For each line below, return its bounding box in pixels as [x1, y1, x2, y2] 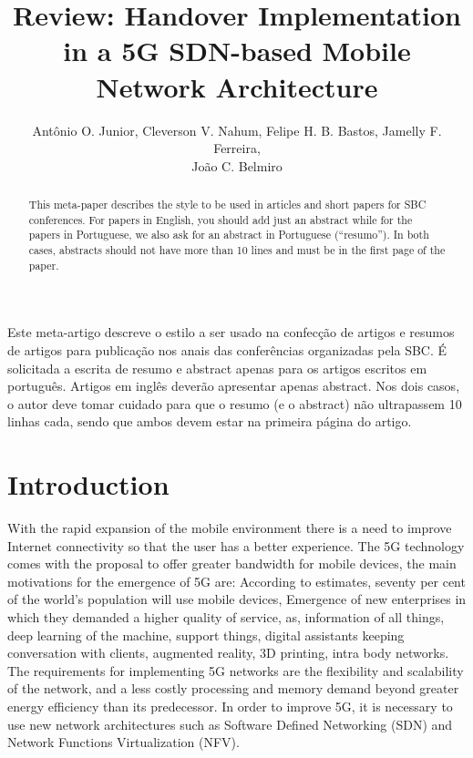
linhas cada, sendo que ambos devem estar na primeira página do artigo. [7, 412, 412, 431]
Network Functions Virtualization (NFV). [7, 732, 240, 752]
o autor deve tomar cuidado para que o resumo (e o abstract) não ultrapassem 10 [7, 394, 462, 413]
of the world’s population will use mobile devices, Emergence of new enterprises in [7, 589, 467, 609]
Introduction [7, 466, 170, 503]
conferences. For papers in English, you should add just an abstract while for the [28, 211, 413, 227]
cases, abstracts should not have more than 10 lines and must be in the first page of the [28, 242, 446, 258]
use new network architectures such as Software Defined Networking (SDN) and [7, 714, 453, 733]
